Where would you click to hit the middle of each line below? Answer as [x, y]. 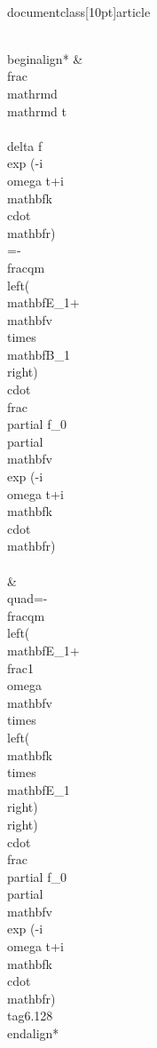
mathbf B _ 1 [39, 354]
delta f [25, 145]
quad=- [27, 598]
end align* [33, 1033]
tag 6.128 [30, 1016]
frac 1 [20, 667]
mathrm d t [37, 111]
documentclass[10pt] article [79, 11]
